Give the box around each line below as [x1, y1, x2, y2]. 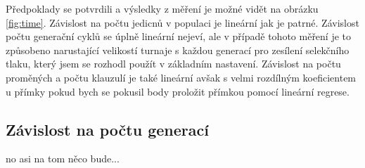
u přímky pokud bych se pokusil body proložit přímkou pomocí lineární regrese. [6, 84, 350, 98]
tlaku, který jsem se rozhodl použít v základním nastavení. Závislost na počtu [6, 56, 341, 71]
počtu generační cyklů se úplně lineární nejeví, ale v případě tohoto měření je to [6, 29, 352, 44]
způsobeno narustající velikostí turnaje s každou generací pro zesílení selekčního [6, 42, 350, 57]
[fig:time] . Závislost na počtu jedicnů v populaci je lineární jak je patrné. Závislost [6, 15, 359, 30]
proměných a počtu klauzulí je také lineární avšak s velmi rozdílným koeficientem [6, 70, 357, 84]
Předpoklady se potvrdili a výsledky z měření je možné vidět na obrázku [6, 1, 319, 15]
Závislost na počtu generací [6, 118, 209, 140]
